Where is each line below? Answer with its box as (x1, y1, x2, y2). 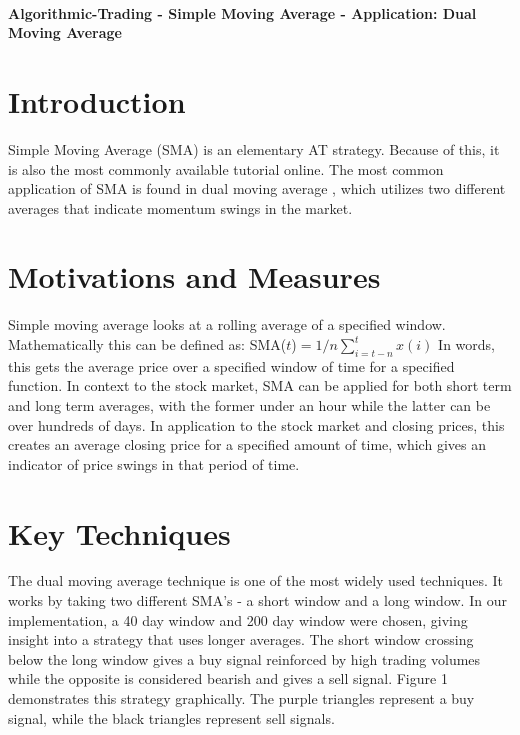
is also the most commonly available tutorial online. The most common (8, 158, 444, 179)
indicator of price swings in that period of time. (8, 453, 300, 474)
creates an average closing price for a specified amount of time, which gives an (8, 434, 486, 455)
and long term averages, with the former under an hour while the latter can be (8, 394, 491, 415)
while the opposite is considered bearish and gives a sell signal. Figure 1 (8, 668, 448, 689)
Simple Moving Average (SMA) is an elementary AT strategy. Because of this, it (8, 138, 500, 159)
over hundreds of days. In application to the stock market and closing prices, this (8, 414, 505, 435)
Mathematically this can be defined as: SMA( (8, 334, 287, 354)
